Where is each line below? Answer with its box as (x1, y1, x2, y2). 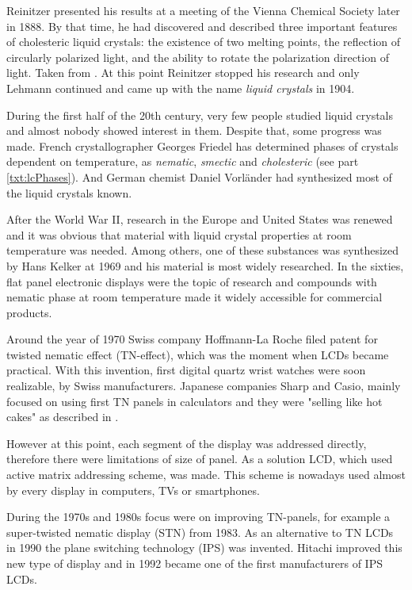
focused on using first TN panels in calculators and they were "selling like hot (6, 393, 383, 409)
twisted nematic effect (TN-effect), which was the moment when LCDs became (6, 346, 389, 362)
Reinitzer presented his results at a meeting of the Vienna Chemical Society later (6, 2, 400, 18)
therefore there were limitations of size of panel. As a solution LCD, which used (6, 450, 393, 467)
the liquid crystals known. (6, 184, 132, 201)
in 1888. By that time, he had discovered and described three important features (6, 17, 398, 34)
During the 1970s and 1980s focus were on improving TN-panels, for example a (6, 508, 391, 525)
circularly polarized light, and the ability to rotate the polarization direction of (6, 48, 389, 65)
